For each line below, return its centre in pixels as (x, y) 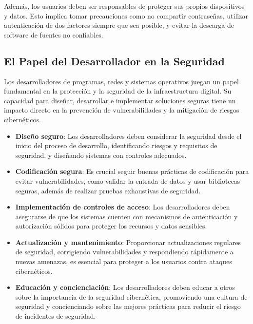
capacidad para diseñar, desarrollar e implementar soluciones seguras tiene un (120, 100)
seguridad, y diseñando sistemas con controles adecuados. (101, 155)
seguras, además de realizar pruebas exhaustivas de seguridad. (108, 190)
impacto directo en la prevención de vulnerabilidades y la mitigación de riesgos (122, 110)
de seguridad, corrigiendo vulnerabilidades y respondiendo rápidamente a (124, 252)
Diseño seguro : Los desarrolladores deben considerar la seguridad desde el (128, 136)
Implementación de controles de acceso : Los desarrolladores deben (123, 207)
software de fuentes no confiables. (54, 34)
